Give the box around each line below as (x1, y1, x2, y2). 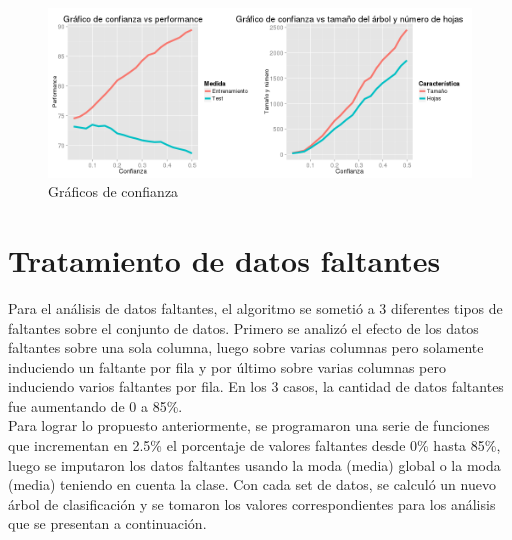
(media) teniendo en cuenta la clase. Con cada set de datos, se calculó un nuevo (8, 474, 496, 495)
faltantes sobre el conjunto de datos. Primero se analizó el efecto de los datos (8, 317, 479, 338)
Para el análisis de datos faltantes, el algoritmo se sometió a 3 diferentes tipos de (8, 297, 503, 318)
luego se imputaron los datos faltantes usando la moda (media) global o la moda (8, 454, 501, 475)
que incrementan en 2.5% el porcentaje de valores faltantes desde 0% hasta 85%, (8, 435, 501, 456)
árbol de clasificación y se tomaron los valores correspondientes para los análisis (8, 493, 496, 514)
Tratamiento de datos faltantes (8, 239, 441, 280)
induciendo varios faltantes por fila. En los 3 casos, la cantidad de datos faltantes (8, 376, 504, 397)
